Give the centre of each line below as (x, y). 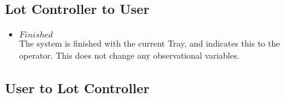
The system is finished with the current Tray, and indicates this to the (149, 43)
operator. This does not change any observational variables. (129, 55)
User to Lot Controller (77, 87)
